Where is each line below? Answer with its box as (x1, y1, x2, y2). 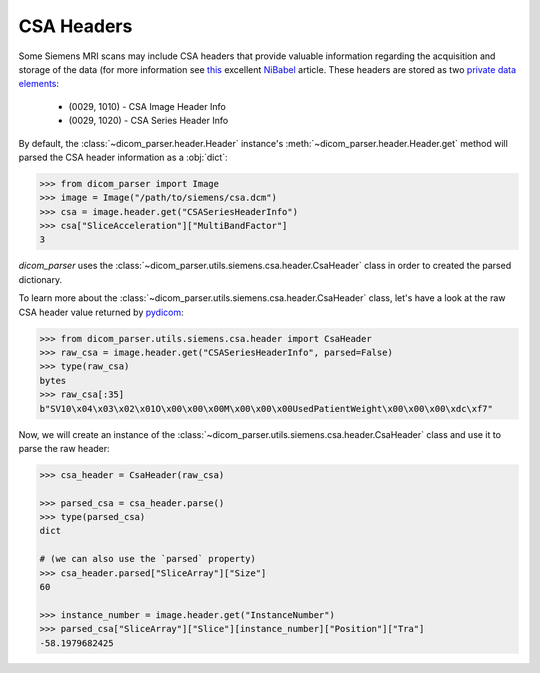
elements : (18, 78, 60, 90)
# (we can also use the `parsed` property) (39, 553, 257, 565)
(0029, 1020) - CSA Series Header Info (68, 115, 229, 127)
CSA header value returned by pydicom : (18, 306, 184, 318)
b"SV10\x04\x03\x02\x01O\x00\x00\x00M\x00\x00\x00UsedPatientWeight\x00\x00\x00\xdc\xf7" (39, 403, 494, 414)
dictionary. (18, 273, 63, 285)
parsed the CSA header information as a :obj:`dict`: (18, 151, 229, 163)
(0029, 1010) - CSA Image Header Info (68, 100, 227, 112)
